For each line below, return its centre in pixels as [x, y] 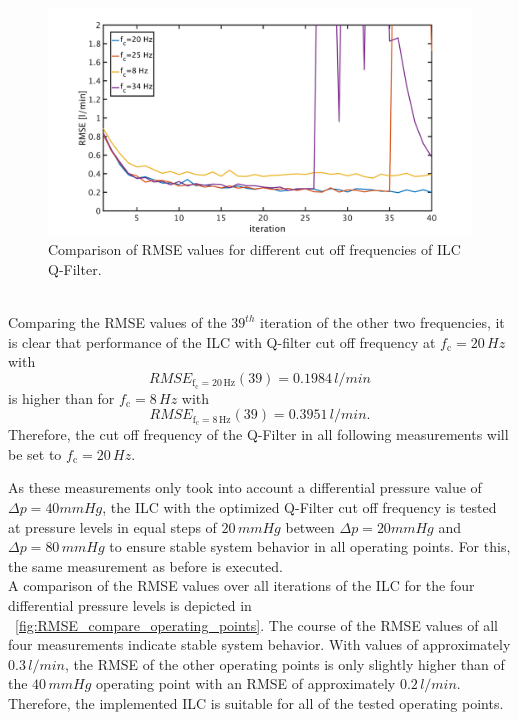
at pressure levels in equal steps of [112, 526]
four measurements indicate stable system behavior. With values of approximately [259, 644]
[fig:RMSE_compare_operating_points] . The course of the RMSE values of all [257, 624]
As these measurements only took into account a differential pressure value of [245, 487]
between [310, 526]
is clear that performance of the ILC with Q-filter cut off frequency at [222, 341]
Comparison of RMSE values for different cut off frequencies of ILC [254, 249]
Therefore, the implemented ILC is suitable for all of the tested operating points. [256, 702]
